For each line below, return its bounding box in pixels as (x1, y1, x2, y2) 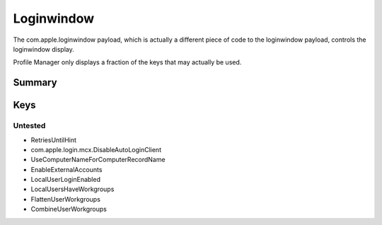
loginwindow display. (13, 45, 74, 53)
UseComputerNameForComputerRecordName (30, 156, 166, 164)
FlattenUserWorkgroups (30, 195, 100, 203)
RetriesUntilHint (30, 135, 77, 144)
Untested (13, 121, 46, 131)
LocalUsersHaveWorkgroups (30, 185, 115, 194)
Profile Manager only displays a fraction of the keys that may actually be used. (13, 58, 242, 67)
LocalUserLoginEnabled (30, 175, 100, 184)
